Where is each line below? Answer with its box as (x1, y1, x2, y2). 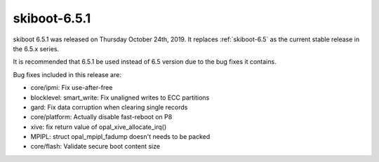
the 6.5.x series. (13, 44, 60, 53)
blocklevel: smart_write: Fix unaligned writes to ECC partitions (30, 93, 210, 102)
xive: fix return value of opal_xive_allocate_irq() (30, 123, 167, 131)
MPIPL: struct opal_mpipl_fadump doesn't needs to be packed (30, 133, 211, 141)
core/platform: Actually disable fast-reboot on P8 (30, 113, 173, 121)
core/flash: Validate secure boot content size (30, 142, 161, 151)
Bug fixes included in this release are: (13, 70, 122, 79)
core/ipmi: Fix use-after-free (30, 83, 113, 92)
